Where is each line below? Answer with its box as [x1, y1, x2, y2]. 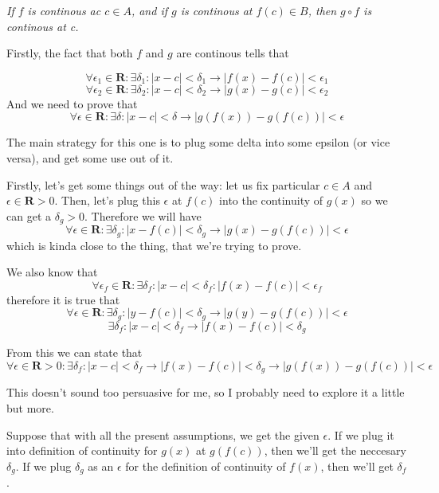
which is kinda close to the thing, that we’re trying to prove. [6, 237, 302, 253]
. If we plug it [327, 426, 394, 443]
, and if [131, 2, 167, 18]
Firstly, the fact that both [6, 45, 133, 61]
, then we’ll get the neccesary [264, 442, 406, 459]
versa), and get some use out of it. [6, 149, 174, 166]
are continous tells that [176, 45, 289, 61]
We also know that [6, 264, 98, 280]
